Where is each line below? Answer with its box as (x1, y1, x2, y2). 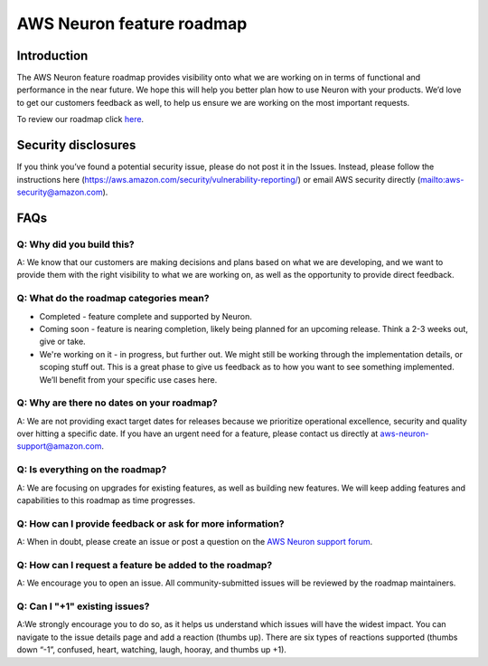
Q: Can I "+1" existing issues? (16, 600, 150, 613)
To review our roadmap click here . (16, 114, 145, 125)
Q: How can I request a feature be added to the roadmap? (16, 558, 273, 571)
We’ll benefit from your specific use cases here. (39, 374, 218, 385)
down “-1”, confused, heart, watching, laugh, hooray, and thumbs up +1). (16, 644, 286, 655)
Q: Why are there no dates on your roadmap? (16, 396, 218, 409)
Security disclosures (16, 138, 136, 153)
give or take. (39, 336, 86, 347)
